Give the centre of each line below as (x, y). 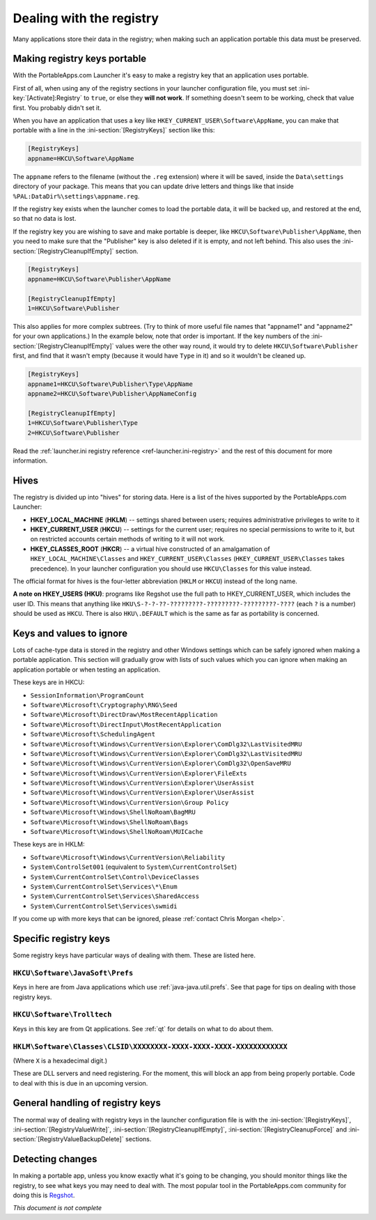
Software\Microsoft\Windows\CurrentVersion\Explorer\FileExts (139, 773)
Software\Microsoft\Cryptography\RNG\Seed (104, 705)
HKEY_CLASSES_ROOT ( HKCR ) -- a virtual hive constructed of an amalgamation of (150, 549)
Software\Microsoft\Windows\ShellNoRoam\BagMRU (113, 812)
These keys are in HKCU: (49, 682)
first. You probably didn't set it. (57, 107)
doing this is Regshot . (44, 1196)
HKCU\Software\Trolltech (62, 1015)
